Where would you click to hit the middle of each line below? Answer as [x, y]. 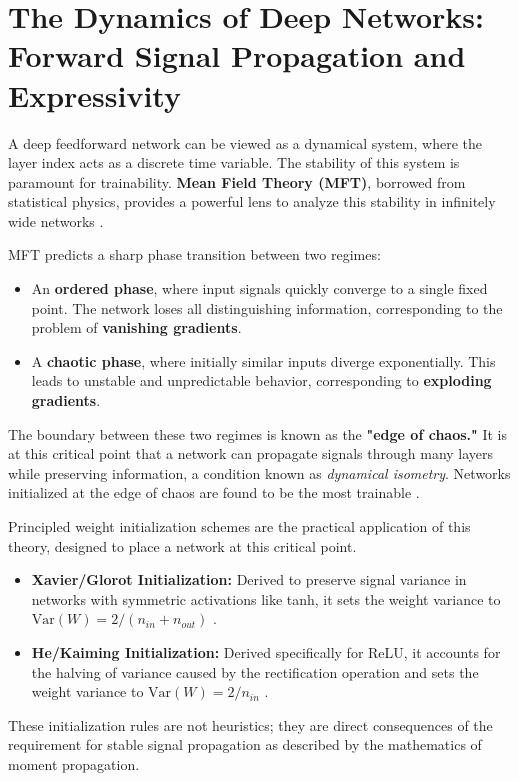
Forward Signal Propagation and [237, 55]
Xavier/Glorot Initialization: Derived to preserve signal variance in [249, 579]
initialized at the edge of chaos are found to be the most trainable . [214, 492]
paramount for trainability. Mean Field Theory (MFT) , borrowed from [237, 181]
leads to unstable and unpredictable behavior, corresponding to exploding [261, 380]
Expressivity [94, 94]
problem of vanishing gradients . [136, 327]
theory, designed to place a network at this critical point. [182, 545]
